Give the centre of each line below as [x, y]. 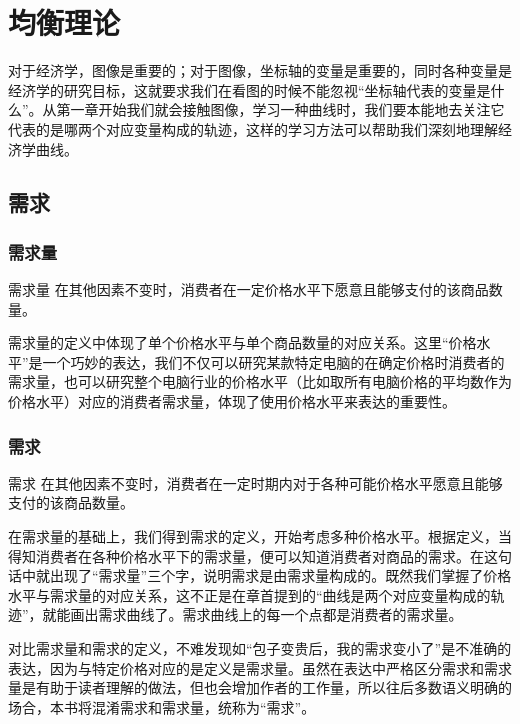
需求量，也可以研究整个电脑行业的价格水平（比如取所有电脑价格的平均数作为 [260, 381]
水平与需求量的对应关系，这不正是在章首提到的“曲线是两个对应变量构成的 [249, 594]
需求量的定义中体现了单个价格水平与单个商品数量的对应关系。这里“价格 [242, 342]
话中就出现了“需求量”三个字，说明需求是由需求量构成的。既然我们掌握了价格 [260, 575]
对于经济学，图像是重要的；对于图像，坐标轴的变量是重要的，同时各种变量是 [260, 70]
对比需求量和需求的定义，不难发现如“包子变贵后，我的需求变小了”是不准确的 [260, 648]
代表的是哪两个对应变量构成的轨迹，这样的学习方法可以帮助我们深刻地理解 [253, 128]
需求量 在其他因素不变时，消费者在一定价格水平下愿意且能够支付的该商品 [248, 289]
